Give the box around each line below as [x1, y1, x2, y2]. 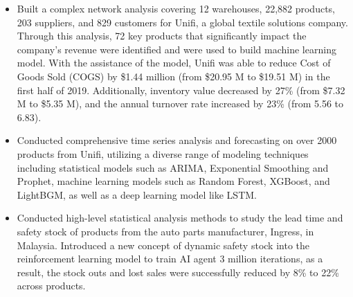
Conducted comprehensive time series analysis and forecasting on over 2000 [17, 133, 337, 147]
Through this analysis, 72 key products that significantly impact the [17, 28, 307, 43]
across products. [17, 278, 86, 293]
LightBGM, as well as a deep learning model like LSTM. [17, 187, 257, 201]
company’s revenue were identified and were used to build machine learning [17, 42, 336, 56]
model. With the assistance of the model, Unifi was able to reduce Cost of [17, 55, 331, 70]
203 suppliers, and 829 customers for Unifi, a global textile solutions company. [17, 15, 348, 29]
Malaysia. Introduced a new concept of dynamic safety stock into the [17, 237, 309, 252]
